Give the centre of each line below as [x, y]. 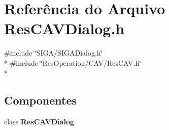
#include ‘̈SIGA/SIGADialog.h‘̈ [54, 53]
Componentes [41, 100]
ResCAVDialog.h [64, 28]
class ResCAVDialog [39, 122]
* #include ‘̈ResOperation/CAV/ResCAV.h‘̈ [73, 62]
